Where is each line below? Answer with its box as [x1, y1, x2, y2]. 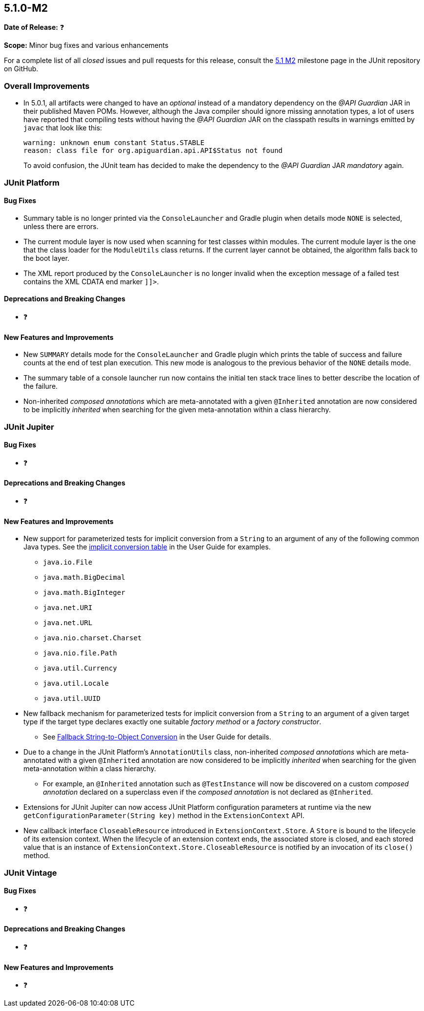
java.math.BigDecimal [43, 573, 125, 582]
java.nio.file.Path [43, 649, 117, 657]
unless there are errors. [23, 222, 99, 231]
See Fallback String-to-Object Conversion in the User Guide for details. [43, 733, 271, 741]
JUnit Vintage [4, 867, 57, 878]
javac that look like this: [23, 124, 102, 132]
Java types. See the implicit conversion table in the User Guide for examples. [23, 543, 271, 551]
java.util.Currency [43, 664, 117, 673]
